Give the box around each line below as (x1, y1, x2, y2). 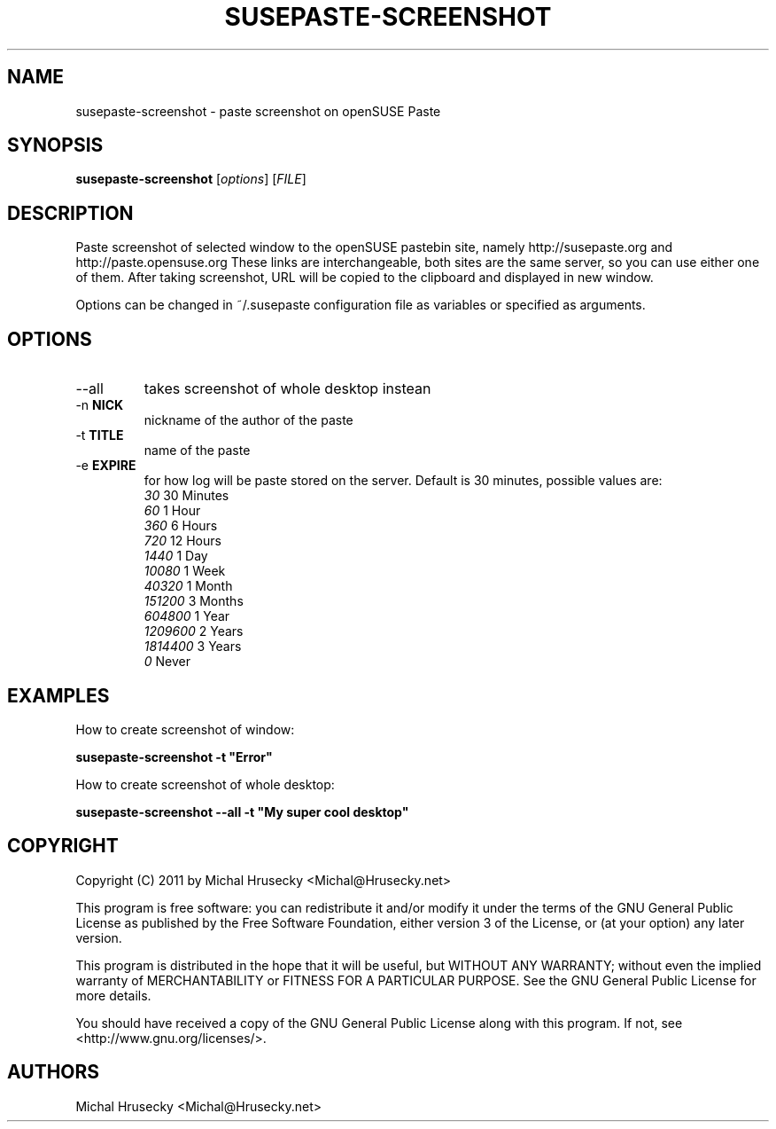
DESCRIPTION (7, 201, 134, 224)
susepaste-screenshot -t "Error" (75, 749, 273, 764)
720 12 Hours (144, 533, 221, 549)
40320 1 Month (144, 578, 233, 594)
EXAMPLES (7, 684, 110, 707)
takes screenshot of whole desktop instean (144, 380, 431, 398)
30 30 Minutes (144, 488, 229, 504)
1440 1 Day (144, 548, 208, 564)
